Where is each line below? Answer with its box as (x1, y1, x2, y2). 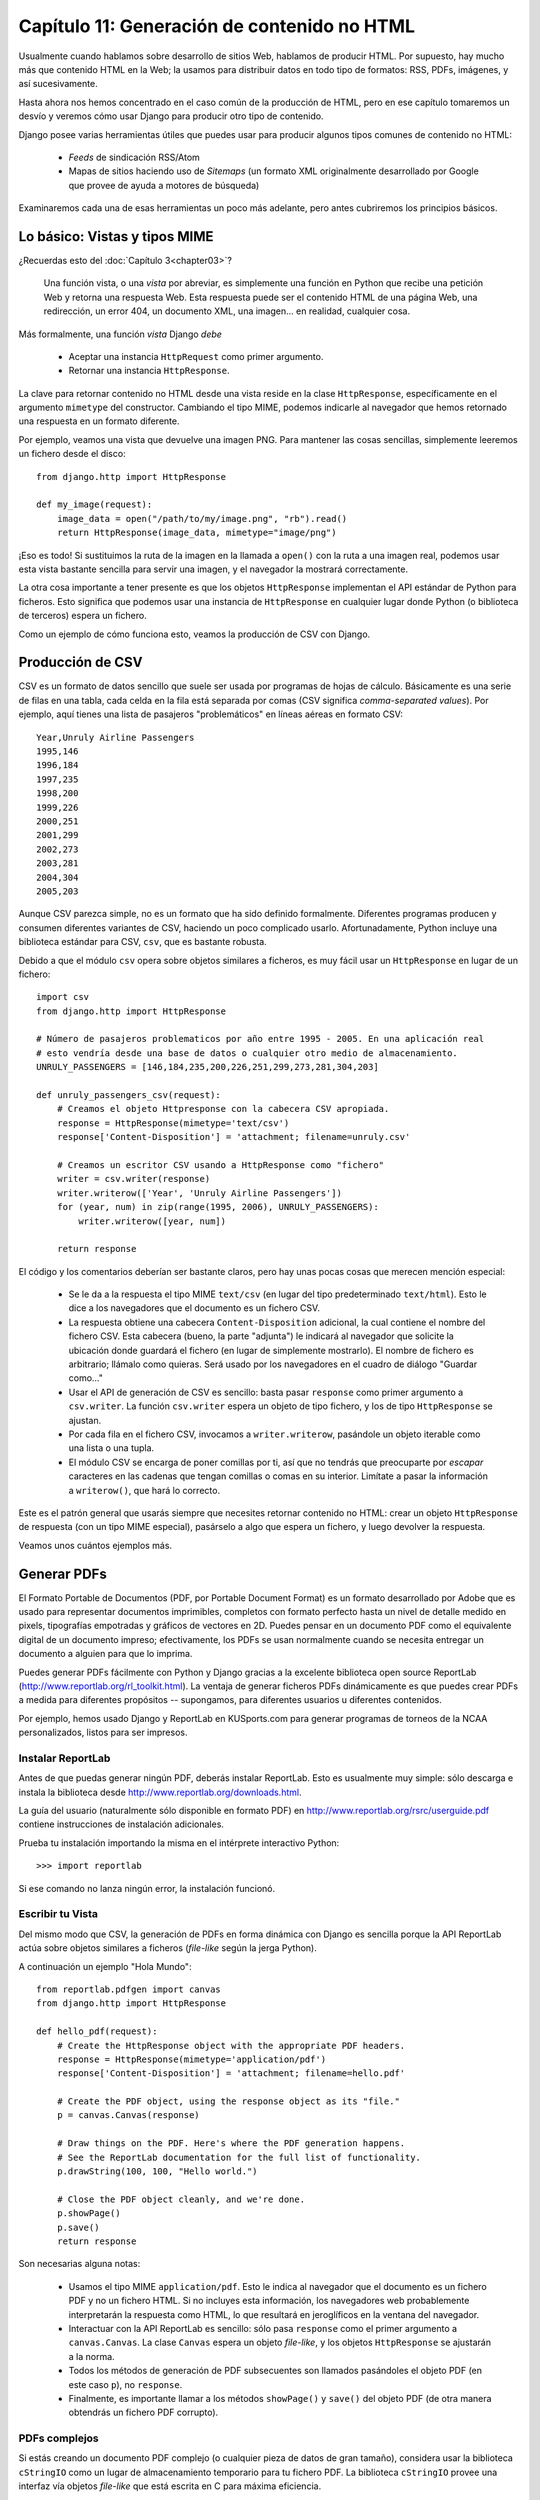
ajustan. (68, 1414, 102, 1426)
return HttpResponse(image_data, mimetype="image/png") (56, 527, 337, 539)
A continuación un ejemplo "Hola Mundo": (18, 1960, 192, 1972)
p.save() (56, 2221, 100, 2233)
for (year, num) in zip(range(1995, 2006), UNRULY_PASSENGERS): (56, 1201, 379, 1213)
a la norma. (68, 2350, 115, 2362)
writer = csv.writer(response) (56, 1173, 211, 1185)
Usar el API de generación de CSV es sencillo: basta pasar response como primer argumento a (68, 1386, 464, 1398)
